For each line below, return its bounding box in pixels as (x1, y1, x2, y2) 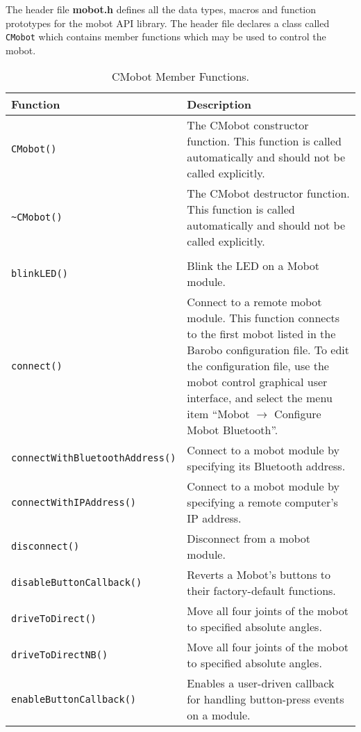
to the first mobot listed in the (187, 326, 336, 342)
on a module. (187, 707, 251, 724)
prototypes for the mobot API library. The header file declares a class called (6, 15, 330, 30)
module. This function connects (187, 310, 340, 326)
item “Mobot (187, 406, 250, 422)
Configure (274, 406, 321, 422)
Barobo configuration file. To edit (187, 342, 350, 358)
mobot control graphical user (187, 374, 328, 390)
